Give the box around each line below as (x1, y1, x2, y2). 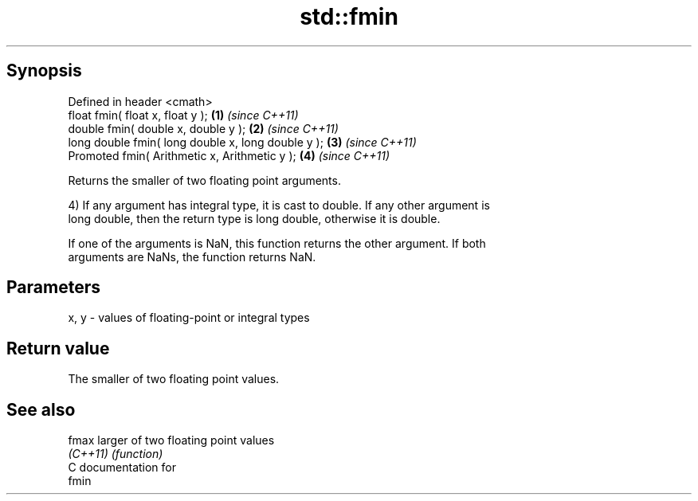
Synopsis (6, 61, 82, 81)
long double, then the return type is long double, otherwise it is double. (68, 211, 441, 225)
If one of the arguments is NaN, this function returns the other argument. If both (68, 236, 486, 250)
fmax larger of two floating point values (68, 433, 275, 448)
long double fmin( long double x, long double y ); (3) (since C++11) (68, 135, 417, 149)
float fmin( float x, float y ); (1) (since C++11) (68, 108, 299, 122)
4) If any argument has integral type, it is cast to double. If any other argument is (68, 198, 490, 212)
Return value (6, 338, 110, 358)
